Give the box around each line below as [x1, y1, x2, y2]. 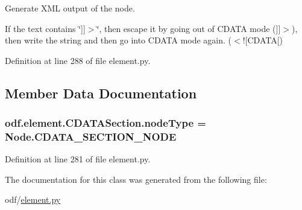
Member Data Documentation [5, 83, 197, 102]
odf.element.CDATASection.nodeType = [5, 115, 206, 130]
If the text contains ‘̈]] [5, 22, 86, 34]
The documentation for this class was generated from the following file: [5, 173, 267, 185]
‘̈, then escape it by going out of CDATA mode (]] [96, 22, 281, 34]
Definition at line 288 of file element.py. [5, 54, 151, 66]
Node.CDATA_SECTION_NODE [5, 129, 177, 144]
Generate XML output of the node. [5, 2, 135, 14]
